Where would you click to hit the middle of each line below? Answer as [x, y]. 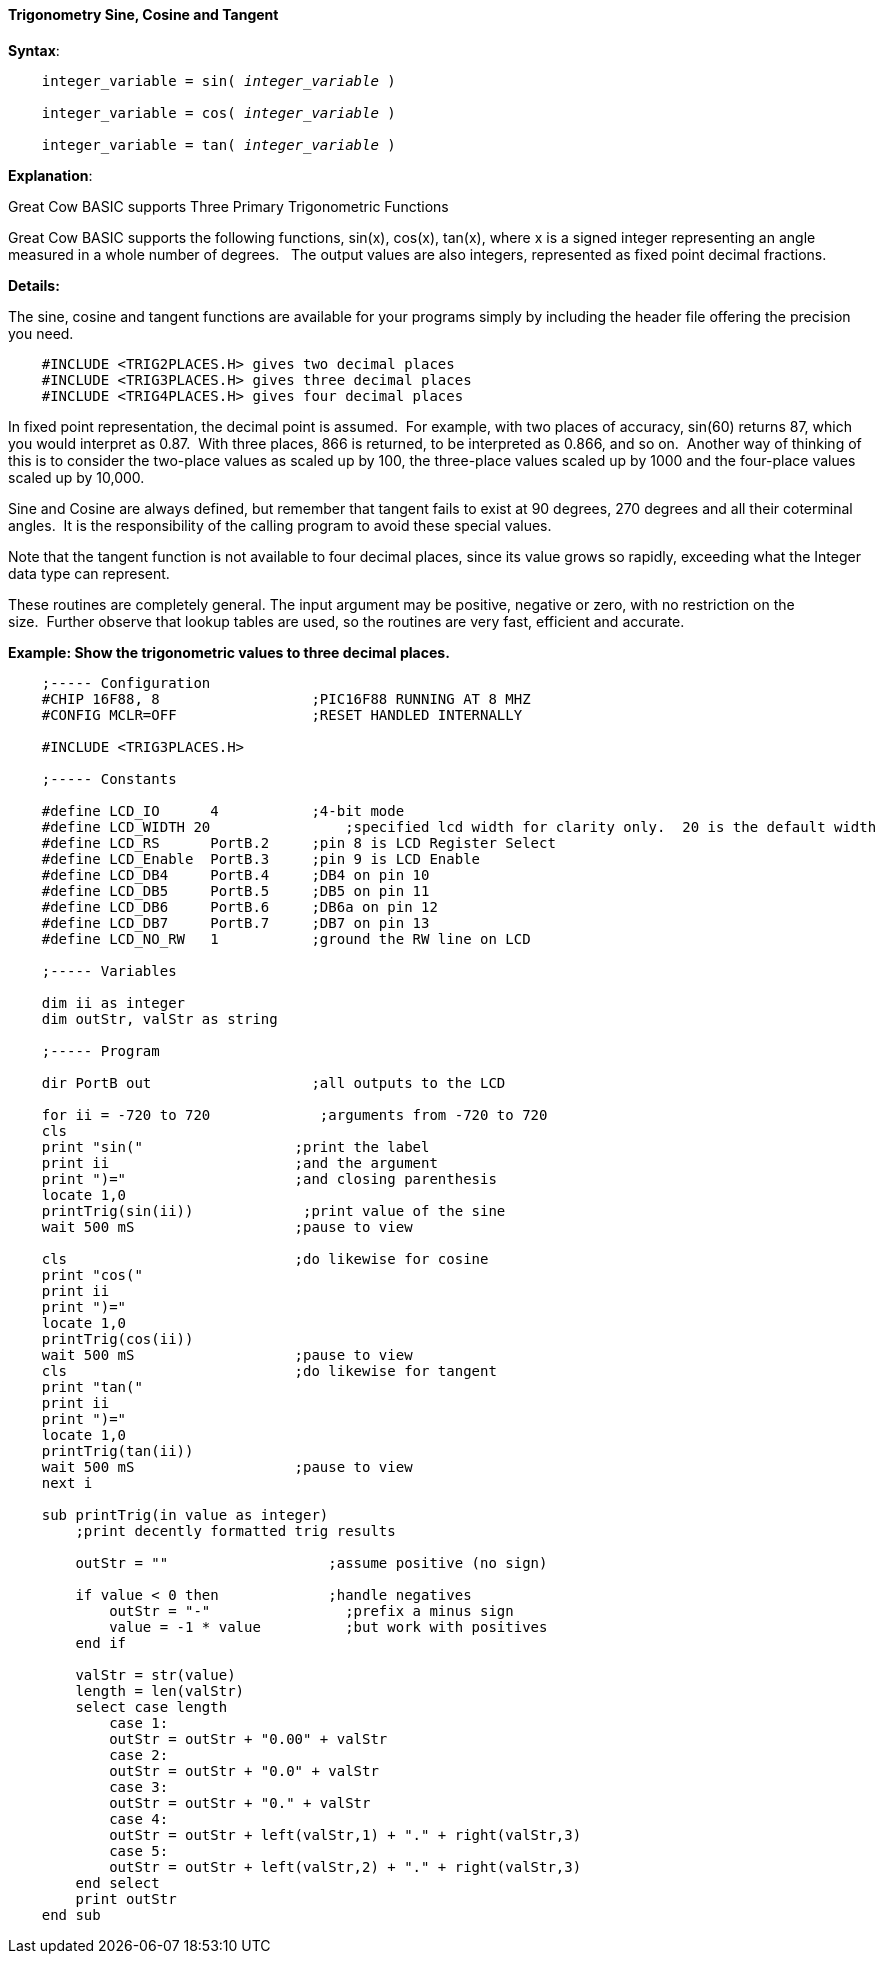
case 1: [139, 1722]
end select [117, 1882]
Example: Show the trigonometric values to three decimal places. [229, 652]
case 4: [139, 1818]
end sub [71, 1914]
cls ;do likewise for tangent [269, 1370]
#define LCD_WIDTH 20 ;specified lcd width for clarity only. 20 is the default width [459, 826]
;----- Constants [109, 778]
